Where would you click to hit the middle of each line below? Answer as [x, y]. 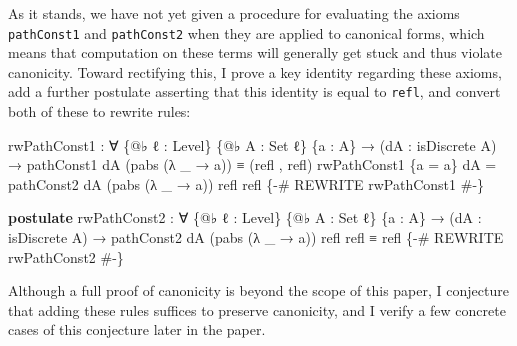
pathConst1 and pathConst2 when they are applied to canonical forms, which [246, 32]
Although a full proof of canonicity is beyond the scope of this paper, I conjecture [258, 290]
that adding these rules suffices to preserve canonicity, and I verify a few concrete [257, 309]
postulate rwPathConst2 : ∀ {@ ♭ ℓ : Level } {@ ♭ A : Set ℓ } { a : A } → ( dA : [245, 217]
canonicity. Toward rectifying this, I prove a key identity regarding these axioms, [255, 71]
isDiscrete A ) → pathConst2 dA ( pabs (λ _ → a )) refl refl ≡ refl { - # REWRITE [256, 237]
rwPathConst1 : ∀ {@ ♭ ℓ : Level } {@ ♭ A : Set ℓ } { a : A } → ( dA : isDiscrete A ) [252, 144]
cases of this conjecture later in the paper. [137, 329]
